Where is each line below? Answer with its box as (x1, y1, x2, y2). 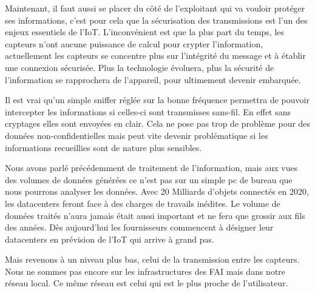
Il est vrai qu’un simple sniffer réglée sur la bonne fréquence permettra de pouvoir (5, 93, 310, 106)
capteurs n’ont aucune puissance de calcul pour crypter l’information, (5, 37, 263, 50)
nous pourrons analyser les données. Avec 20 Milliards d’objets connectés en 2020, (5, 185, 309, 198)
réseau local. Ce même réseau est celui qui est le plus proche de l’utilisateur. (5, 277, 288, 289)
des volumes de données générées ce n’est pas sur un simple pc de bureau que (5, 173, 293, 186)
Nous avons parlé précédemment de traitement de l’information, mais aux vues (5, 161, 298, 174)
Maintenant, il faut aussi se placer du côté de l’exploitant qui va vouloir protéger (5, 2, 305, 14)
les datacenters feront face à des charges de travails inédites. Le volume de (5, 197, 280, 209)
